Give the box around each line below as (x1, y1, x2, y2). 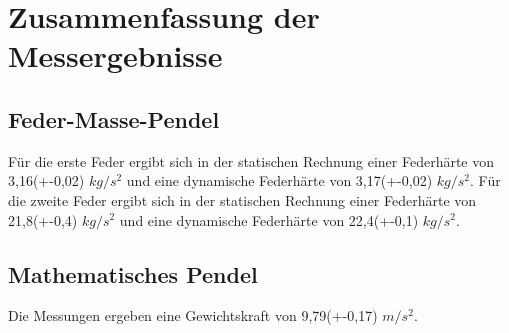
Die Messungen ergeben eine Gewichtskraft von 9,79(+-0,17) (8, 305, 378, 326)
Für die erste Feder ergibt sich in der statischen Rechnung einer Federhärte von (8, 150, 495, 171)
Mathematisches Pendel (8, 258, 258, 289)
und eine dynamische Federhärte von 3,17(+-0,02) (126, 170, 433, 191)
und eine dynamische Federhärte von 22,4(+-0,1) (119, 209, 419, 230)
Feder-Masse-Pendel (8, 103, 220, 134)
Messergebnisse (8, 35, 223, 76)
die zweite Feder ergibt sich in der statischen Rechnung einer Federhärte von (8, 189, 477, 210)
